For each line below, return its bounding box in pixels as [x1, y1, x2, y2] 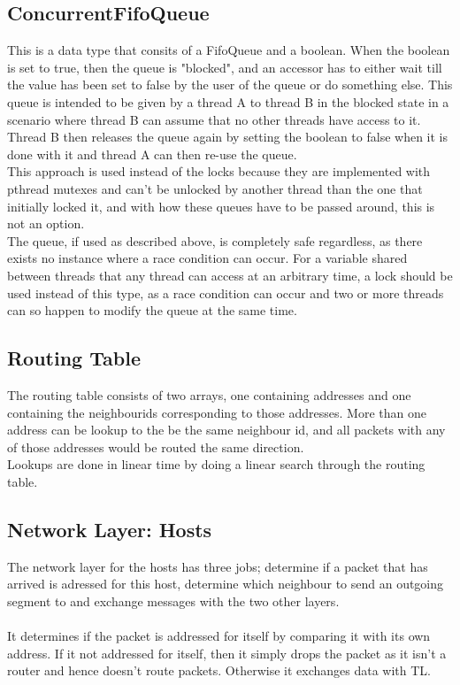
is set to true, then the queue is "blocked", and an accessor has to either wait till [7, 58, 442, 76]
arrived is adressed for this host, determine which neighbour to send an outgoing [7, 574, 444, 593]
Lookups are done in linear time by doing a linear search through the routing [7, 455, 425, 473]
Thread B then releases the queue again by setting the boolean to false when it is [7, 127, 448, 146]
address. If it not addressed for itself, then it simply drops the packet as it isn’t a [7, 643, 447, 662]
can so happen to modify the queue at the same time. [7, 301, 297, 319]
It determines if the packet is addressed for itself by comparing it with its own [7, 627, 431, 645]
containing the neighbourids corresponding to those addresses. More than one [7, 403, 426, 421]
